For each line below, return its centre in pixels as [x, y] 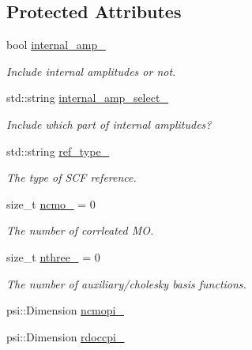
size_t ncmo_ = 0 [51, 203]
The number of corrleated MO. [80, 230]
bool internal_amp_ [56, 45]
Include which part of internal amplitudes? [109, 124]
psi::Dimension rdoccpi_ [66, 336]
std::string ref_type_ [58, 151]
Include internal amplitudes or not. [91, 71]
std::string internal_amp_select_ [87, 98]
